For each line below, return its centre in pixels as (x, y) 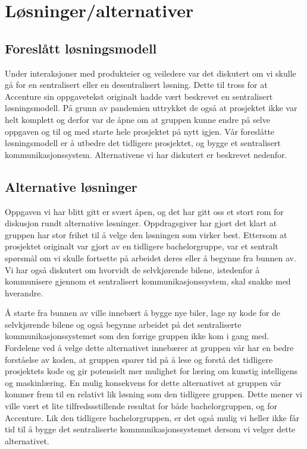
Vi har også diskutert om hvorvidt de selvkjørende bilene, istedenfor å (132, 269)
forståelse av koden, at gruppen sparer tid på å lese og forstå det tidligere (139, 359)
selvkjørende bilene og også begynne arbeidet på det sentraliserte (123, 324)
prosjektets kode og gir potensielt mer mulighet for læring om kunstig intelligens (151, 371)
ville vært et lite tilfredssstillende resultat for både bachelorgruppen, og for (141, 406)
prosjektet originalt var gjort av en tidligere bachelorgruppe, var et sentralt (142, 246)
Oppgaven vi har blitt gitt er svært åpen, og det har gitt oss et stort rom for (144, 211)
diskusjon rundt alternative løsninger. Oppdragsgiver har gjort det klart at (141, 223)
